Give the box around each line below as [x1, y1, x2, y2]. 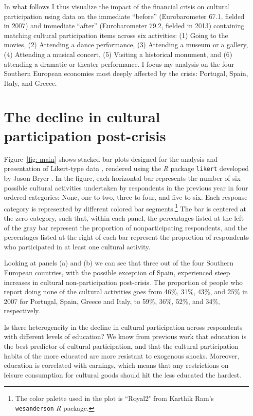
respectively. [4, 305, 40, 316]
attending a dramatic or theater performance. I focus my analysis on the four [4, 58, 234, 69]
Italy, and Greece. [4, 77, 57, 88]
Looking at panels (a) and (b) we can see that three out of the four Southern [4, 258, 234, 268]
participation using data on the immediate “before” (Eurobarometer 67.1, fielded [4, 11, 245, 21]
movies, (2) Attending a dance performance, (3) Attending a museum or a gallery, [4, 39, 248, 50]
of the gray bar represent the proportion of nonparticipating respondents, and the [4, 222, 247, 232]
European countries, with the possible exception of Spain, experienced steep [4, 267, 230, 277]
